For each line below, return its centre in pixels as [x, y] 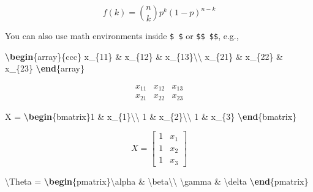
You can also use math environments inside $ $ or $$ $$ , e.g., [122, 35]
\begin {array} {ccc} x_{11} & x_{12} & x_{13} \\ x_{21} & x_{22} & [144, 56]
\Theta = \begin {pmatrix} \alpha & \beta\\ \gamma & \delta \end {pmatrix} [157, 181]
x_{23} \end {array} [45, 68]
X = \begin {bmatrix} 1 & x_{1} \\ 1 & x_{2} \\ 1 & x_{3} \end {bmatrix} [151, 116]
